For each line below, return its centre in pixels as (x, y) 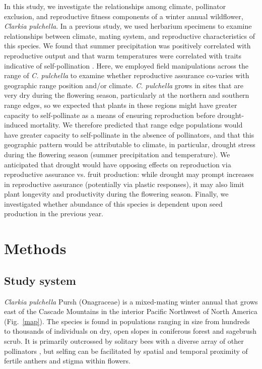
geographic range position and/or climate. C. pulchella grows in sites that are (124, 85)
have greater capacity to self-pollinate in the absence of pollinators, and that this (129, 134)
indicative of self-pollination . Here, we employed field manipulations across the (126, 65)
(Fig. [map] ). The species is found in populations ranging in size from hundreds (127, 321)
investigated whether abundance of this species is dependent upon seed (113, 203)
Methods (35, 248)
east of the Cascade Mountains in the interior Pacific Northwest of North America (131, 311)
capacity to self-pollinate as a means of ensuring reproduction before (110, 115)
